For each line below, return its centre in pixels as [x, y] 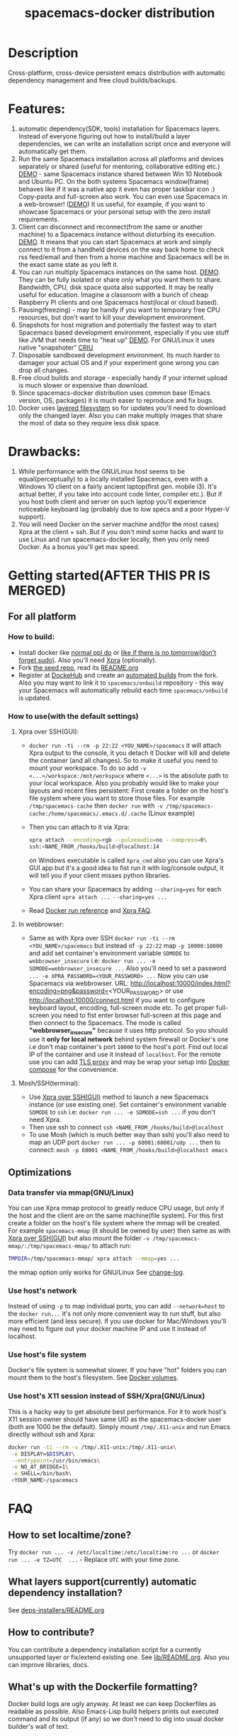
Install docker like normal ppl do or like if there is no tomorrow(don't [117, 652]
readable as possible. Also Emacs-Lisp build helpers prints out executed [113, 1711]
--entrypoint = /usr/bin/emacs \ [56, 1460]
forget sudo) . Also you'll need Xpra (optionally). [87, 660]
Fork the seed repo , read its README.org [78, 667]
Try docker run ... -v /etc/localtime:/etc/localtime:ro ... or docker [114, 1552]
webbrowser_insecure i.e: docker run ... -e [92, 960]
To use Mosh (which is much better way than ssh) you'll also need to [129, 1135]
